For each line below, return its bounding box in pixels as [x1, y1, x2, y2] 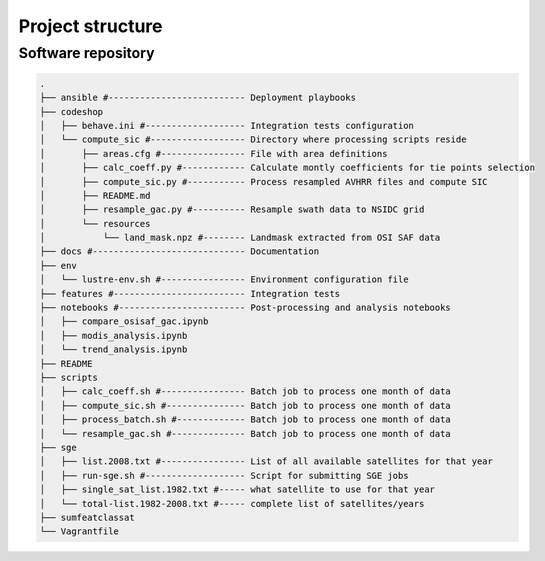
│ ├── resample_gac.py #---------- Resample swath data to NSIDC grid [39, 204, 425, 215]
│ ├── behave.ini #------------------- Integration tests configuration [39, 120, 415, 131]
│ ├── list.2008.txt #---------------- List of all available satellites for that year [39, 456, 494, 467]
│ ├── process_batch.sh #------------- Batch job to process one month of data [39, 414, 452, 425]
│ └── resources [39, 218, 151, 229]
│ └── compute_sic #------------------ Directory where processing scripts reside [39, 134, 467, 145]
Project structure [18, 15, 163, 37]
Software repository [18, 44, 155, 62]
